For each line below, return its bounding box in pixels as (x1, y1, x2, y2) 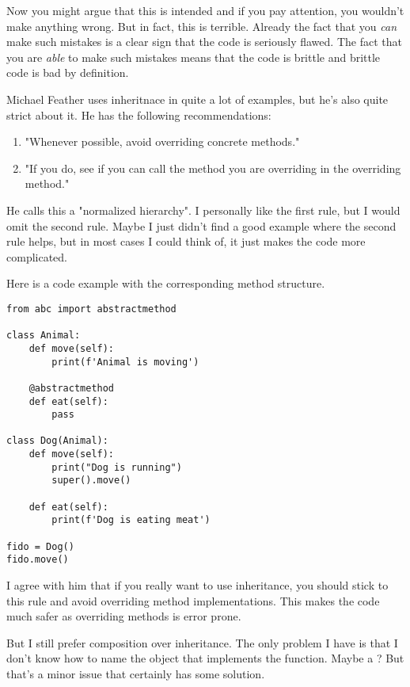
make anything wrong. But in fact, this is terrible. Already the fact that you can (6, 17, 397, 34)
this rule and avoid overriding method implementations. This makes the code (6, 592, 380, 609)
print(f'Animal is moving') (51, 356, 199, 368)
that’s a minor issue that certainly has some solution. (6, 666, 265, 681)
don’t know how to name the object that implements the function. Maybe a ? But (6, 650, 404, 666)
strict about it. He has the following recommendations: (6, 106, 271, 123)
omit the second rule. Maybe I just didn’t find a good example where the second (6, 217, 397, 234)
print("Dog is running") (51, 461, 182, 473)
